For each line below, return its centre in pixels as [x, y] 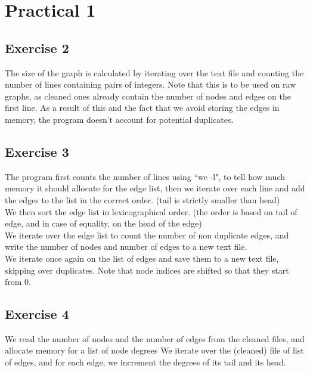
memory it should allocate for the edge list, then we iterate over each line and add [155, 188]
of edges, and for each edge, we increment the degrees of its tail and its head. [145, 362]
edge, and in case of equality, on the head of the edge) [103, 223]
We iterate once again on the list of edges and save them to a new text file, [142, 258]
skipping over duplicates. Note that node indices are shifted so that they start [147, 270]
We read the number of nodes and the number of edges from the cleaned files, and [155, 338]
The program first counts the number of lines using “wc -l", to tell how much [145, 176]
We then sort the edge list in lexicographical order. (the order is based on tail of [151, 211]
